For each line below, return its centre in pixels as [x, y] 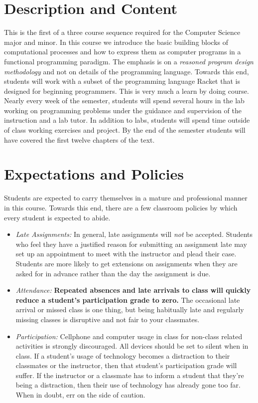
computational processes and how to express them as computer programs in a [123, 52]
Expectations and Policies [94, 174]
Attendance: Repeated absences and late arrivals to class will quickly [133, 290]
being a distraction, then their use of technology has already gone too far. [128, 385]
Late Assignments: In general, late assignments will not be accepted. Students [134, 234]
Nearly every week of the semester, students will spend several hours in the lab [124, 101]
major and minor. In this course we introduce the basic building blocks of [116, 42]
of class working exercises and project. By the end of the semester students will [125, 130]
